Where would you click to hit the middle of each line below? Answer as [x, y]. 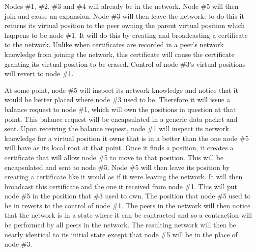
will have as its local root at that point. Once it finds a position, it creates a [119, 148]
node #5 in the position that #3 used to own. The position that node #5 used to [128, 196]
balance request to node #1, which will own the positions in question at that [120, 109]
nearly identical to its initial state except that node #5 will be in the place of [121, 234]
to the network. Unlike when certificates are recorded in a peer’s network [114, 44]
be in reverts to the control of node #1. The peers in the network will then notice [128, 205]
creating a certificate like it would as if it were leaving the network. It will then [124, 177]
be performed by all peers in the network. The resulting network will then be [120, 225]
